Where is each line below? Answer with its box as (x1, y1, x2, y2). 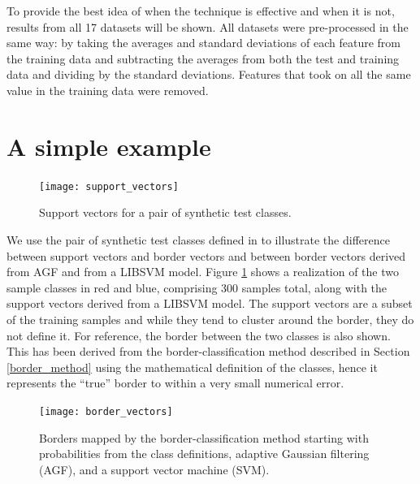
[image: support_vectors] (39, 180, 179, 192)
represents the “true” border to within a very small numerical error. (6, 374, 344, 391)
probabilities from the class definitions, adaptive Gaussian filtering (39, 445, 370, 462)
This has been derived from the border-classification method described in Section (6, 343, 410, 360)
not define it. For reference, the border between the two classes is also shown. (6, 326, 391, 344)
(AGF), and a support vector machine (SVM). (39, 460, 270, 478)
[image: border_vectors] (39, 405, 173, 417)
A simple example (6, 129, 211, 162)
